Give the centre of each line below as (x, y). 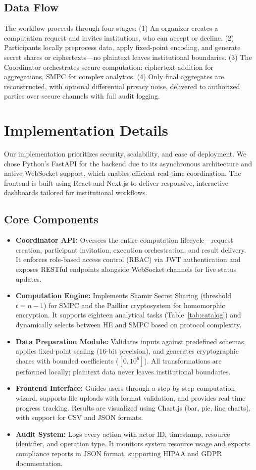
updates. (28, 279)
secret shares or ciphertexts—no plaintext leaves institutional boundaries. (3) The (128, 57)
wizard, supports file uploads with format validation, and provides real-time (130, 397)
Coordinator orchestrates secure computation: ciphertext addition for (109, 67)
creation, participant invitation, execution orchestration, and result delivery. (131, 249)
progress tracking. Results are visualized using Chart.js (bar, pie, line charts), (133, 407)
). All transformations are (183, 360)
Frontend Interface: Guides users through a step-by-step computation (125, 388)
